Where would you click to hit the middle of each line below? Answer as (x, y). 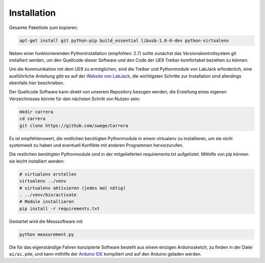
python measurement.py (47, 234)
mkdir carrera (36, 112)
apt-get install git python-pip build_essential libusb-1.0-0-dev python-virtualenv (124, 40)
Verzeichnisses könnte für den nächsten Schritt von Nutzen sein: (75, 99)
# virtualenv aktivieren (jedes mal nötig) (73, 188)
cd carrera (32, 119)
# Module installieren (47, 202)
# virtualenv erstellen (48, 174)
